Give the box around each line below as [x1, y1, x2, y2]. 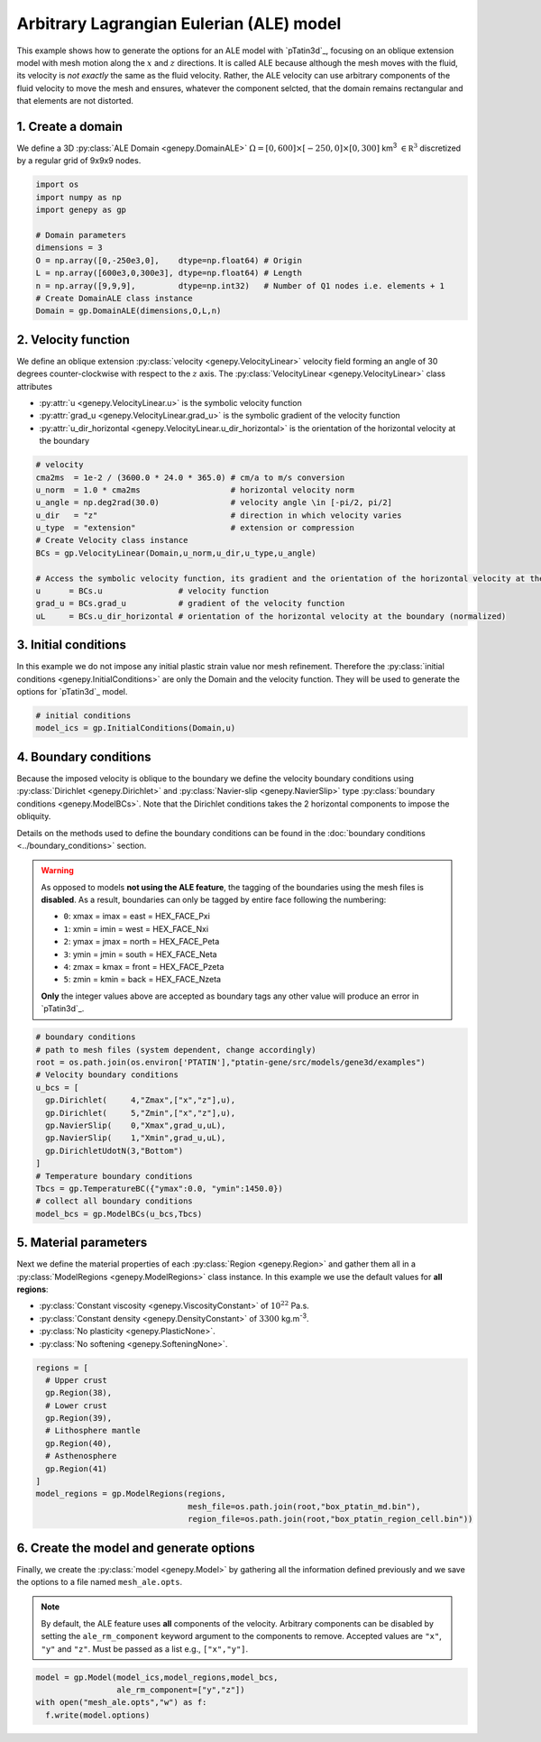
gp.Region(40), [45, 1438, 113, 1448]
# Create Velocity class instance [35, 535, 188, 546]
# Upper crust [45, 1375, 108, 1385]
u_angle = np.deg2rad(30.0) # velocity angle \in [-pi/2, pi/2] [35, 497, 392, 508]
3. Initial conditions [16, 637, 126, 653]
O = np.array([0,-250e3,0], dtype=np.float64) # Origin [35, 255, 302, 265]
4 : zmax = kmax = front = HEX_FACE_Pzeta [63, 962, 225, 972]
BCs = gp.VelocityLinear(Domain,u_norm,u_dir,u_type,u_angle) [35, 548, 316, 558]
